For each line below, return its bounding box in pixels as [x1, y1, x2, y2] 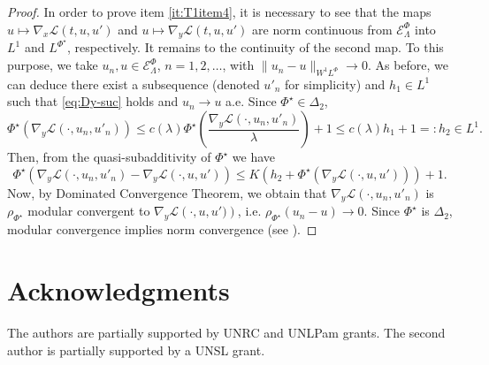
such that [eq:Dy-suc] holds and [7, 92, 179, 110]
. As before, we [367, 56, 449, 74]
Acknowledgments [7, 272, 230, 308]
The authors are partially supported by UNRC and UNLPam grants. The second [7, 323, 446, 341]
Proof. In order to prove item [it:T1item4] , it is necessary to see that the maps [7, 3, 432, 20]
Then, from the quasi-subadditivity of [7, 148, 211, 166]
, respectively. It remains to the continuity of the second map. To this [67, 38, 444, 57]
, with [222, 56, 255, 74]
